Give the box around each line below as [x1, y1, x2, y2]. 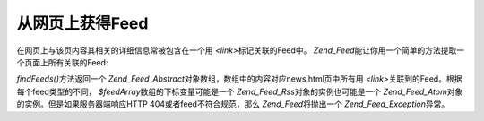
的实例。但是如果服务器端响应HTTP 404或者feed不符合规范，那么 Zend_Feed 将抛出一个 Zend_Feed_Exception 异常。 [16, 99, 450, 109]
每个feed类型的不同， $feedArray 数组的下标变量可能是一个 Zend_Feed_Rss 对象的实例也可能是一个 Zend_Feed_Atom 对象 [16, 86, 463, 97]
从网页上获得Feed [16, 13, 149, 33]
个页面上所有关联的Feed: [16, 56, 108, 67]
